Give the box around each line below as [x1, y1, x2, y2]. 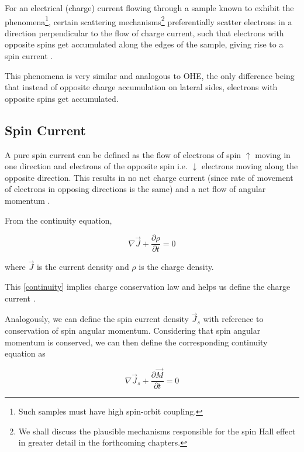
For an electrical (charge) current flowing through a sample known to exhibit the [5, 2, 294, 13]
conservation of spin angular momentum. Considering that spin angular [5, 324, 261, 337]
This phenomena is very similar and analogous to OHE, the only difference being [5, 69, 295, 81]
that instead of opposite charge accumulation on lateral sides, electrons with [5, 81, 278, 93]
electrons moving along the [202, 160, 298, 172]
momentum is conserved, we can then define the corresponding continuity [5, 335, 268, 348]
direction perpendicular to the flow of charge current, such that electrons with [5, 26, 284, 39]
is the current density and [36, 261, 129, 273]
